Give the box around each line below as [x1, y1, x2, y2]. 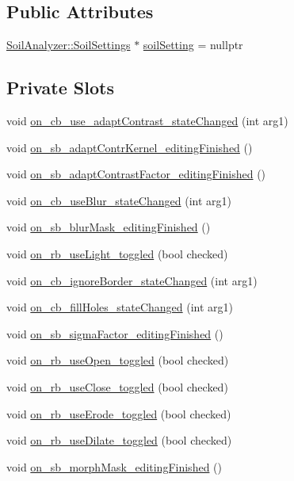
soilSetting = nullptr [143, 36, 243, 53]
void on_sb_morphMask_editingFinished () [6, 458, 222, 475]
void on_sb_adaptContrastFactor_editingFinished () [6, 166, 266, 182]
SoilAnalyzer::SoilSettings [6, 36, 131, 53]
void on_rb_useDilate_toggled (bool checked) [6, 432, 232, 449]
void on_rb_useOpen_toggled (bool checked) [6, 352, 229, 368]
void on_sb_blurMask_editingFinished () [6, 219, 211, 235]
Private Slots [6, 75, 114, 100]
